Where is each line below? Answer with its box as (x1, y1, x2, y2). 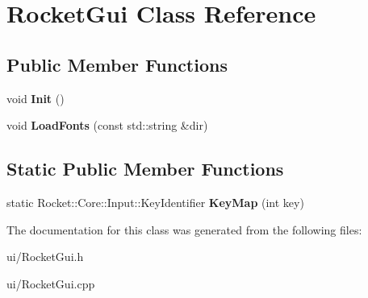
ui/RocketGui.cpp (6, 275, 95, 292)
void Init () (6, 89, 65, 106)
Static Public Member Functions (6, 156, 284, 181)
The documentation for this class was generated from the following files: (6, 221, 362, 238)
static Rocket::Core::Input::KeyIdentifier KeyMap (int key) (6, 193, 304, 210)
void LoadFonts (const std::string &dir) (6, 117, 208, 134)
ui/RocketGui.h (6, 248, 84, 265)
